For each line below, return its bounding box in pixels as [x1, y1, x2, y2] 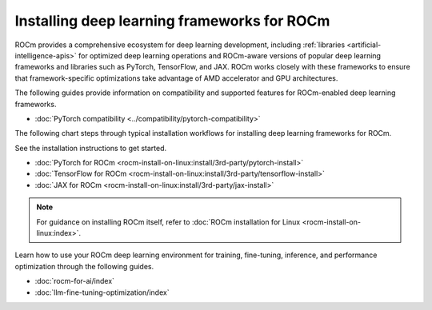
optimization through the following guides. [14, 261, 154, 271]
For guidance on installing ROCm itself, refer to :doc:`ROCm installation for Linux [36, 217, 301, 227]
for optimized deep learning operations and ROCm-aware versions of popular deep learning [78, 50, 382, 60]
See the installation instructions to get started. [14, 143, 167, 153]
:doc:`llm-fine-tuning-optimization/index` [34, 288, 170, 297]
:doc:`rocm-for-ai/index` [34, 276, 115, 286]
